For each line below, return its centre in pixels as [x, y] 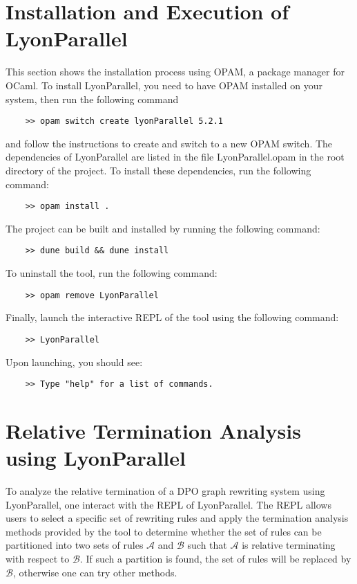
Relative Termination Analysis [153, 430]
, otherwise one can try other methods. [95, 572]
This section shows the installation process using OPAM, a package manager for [175, 72]
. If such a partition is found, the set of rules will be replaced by [215, 559]
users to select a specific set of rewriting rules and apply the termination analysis [177, 518]
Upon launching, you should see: [74, 362]
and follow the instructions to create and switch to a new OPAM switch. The [169, 143]
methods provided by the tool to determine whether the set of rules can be [164, 531]
